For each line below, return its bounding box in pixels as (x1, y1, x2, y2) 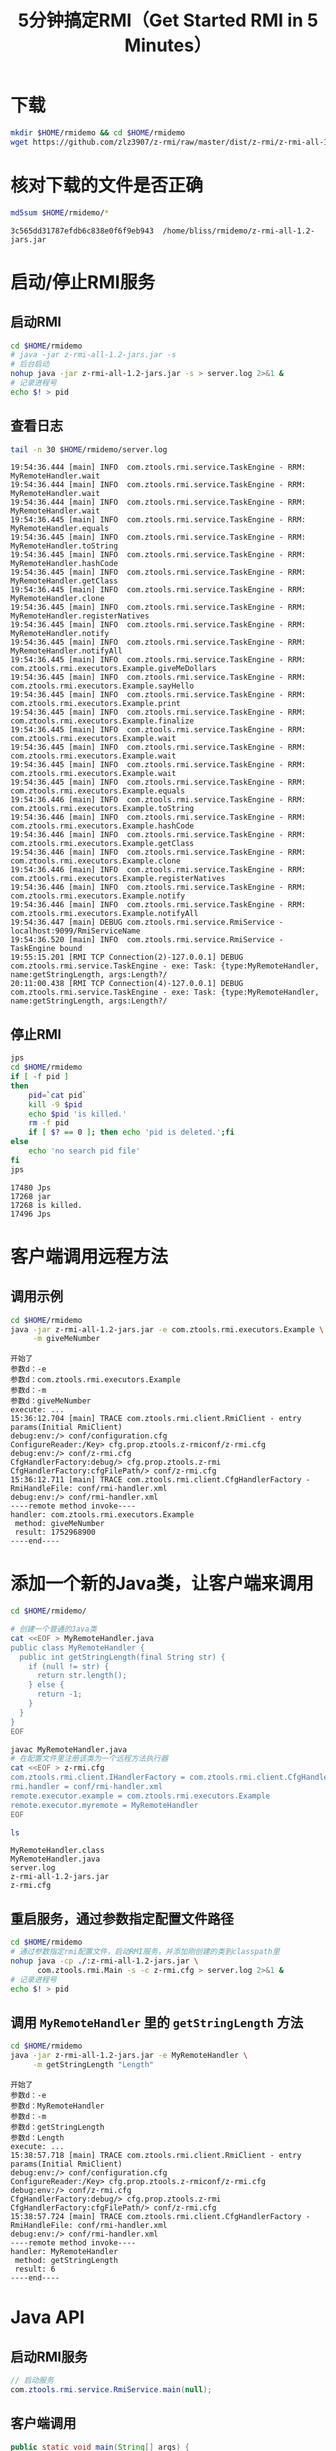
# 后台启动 (10, 359, 50, 370)
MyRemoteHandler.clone (10, 594, 105, 604)
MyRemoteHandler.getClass (10, 576, 118, 586)
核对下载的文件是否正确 (10, 174, 204, 196)
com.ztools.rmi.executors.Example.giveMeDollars (10, 664, 217, 674)
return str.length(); (36, 1671, 128, 1681)
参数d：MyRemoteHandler (10, 2101, 105, 2111)
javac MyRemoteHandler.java (10, 1744, 128, 1755)
